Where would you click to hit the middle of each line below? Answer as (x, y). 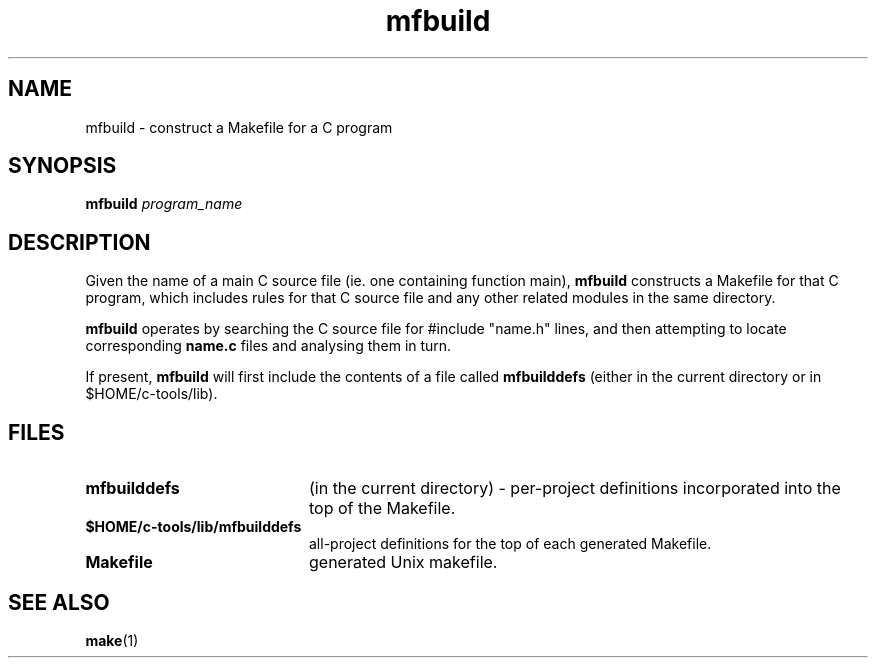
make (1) (112, 640)
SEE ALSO (59, 602)
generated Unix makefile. (403, 562)
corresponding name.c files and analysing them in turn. (268, 346)
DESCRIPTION (79, 242)
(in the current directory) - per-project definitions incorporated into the (574, 488)
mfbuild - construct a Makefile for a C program (239, 127)
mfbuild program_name (164, 204)
